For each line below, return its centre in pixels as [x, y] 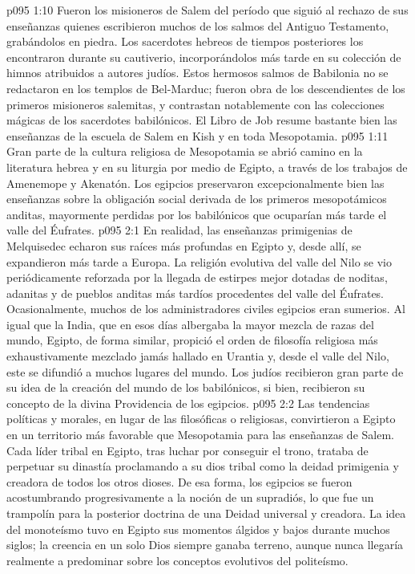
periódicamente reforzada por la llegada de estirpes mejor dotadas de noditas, [197, 277]
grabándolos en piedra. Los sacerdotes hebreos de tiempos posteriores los [185, 41]
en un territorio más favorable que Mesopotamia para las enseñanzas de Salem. [200, 435]
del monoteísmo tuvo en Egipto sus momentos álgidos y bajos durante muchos [198, 529]
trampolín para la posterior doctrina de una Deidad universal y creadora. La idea [206, 513]
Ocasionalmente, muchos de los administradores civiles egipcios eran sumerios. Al [206, 309]
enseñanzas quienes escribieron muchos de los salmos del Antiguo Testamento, [198, 25]
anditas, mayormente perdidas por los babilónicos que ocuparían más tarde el [197, 214]
